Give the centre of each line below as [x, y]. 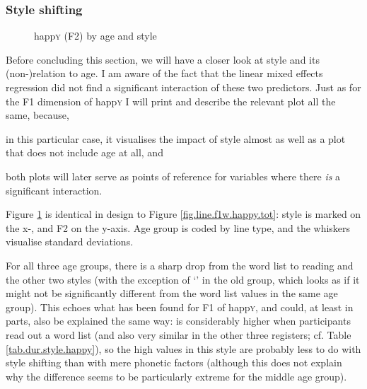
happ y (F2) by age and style [95, 36]
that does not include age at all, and [85, 152]
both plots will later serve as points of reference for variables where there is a [173, 176]
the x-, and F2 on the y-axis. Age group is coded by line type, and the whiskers [178, 227]
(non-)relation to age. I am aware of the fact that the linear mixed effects [164, 73]
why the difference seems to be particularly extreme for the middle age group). [176, 376]
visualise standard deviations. [70, 242]
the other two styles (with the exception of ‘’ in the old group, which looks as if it [183, 279]
